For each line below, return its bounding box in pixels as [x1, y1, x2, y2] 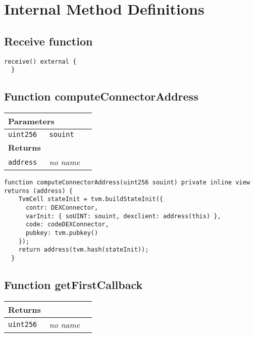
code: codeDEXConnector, [25, 221, 109, 228]
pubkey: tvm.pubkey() [25, 229, 98, 237]
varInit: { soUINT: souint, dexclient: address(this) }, [25, 212, 221, 220]
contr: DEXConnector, [25, 204, 98, 212]
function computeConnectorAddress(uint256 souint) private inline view [4, 179, 250, 186]
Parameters [8, 115, 55, 127]
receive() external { [4, 58, 77, 65]
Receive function [4, 33, 93, 49]
